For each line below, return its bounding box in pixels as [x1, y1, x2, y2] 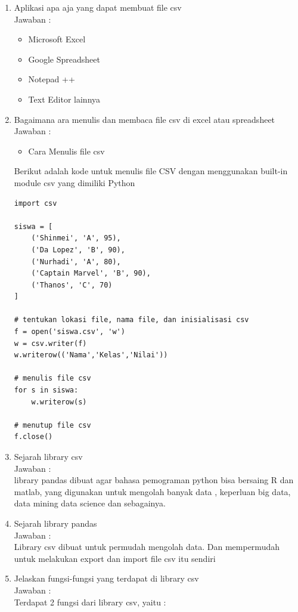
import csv [14, 199, 57, 208]
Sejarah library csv [14, 450, 83, 462]
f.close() [14, 432, 53, 441]
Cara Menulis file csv [28, 144, 105, 157]
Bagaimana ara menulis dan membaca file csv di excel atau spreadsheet [14, 113, 275, 125]
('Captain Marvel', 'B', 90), [31, 269, 151, 278]
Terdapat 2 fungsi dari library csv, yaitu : [14, 595, 166, 608]
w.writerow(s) [31, 397, 87, 406]
